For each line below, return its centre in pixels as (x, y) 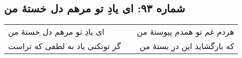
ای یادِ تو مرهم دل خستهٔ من (56, 32)
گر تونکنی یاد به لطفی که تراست (65, 46)
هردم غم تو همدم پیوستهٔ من (186, 32)
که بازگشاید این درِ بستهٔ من (187, 46)
